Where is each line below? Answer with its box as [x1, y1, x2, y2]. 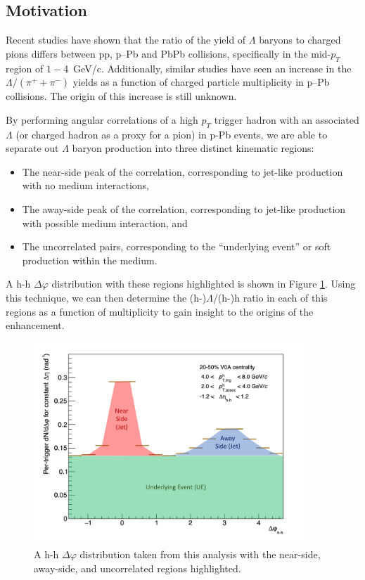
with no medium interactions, [22, 178, 149, 193]
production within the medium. [22, 252, 158, 267]
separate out [6, 141, 59, 155]
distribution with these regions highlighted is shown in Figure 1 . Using [51, 276, 356, 291]
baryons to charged [259, 32, 341, 47]
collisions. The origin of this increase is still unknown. [6, 89, 237, 103]
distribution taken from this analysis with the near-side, [79, 547, 321, 562]
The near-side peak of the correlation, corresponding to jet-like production [22, 164, 343, 179]
